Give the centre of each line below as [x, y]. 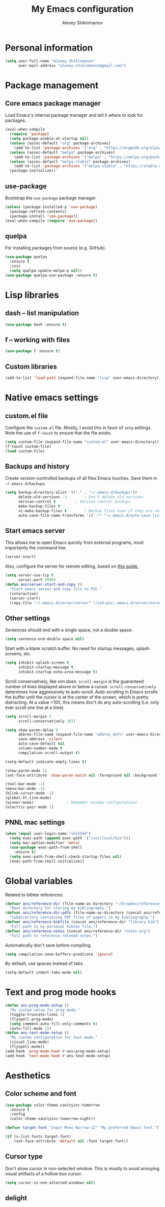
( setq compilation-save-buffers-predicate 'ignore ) [59, 954]
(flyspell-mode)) [27, 1047]
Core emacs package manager [53, 104]
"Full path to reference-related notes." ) [54, 936]
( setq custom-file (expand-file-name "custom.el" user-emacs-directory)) [82, 442]
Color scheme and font [41, 1094]
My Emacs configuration [82, 9]
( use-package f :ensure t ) [33, 351]
